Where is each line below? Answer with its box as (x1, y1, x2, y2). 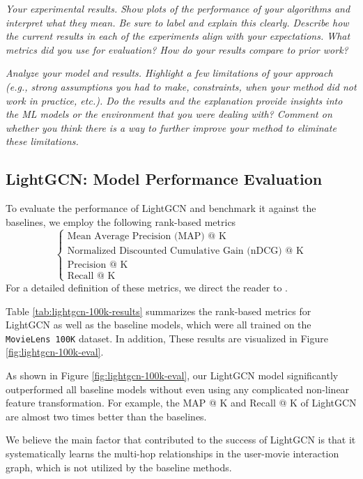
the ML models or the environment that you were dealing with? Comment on (6, 107, 332, 121)
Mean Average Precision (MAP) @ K (67, 231, 226, 241)
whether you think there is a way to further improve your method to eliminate (6, 120, 337, 135)
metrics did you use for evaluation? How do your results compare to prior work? (6, 42, 348, 56)
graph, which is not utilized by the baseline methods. (6, 459, 232, 474)
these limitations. (6, 134, 79, 149)
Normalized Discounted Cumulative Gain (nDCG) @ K (67, 245, 304, 256)
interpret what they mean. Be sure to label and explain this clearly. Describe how (6, 15, 349, 29)
